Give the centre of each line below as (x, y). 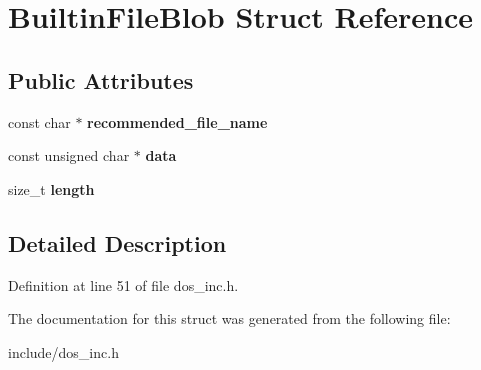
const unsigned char (69, 155)
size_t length (51, 188)
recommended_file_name (177, 121)
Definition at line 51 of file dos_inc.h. (123, 284)
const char (39, 121)
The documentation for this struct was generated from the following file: (229, 318)
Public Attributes (101, 79)
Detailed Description (117, 242)
